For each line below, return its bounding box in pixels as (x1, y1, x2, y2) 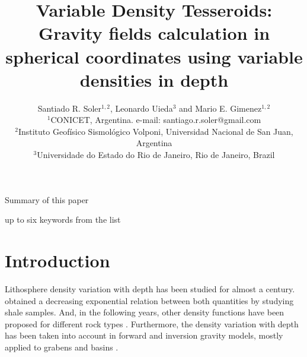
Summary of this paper (5, 193, 89, 206)
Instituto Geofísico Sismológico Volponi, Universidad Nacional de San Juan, (18, 125, 293, 137)
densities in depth (79, 67, 229, 91)
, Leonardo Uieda (110, 102, 173, 114)
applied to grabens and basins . (5, 340, 119, 353)
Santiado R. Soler (37, 102, 102, 114)
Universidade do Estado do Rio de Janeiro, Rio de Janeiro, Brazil (37, 149, 275, 161)
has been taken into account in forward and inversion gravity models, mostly (5, 329, 283, 342)
